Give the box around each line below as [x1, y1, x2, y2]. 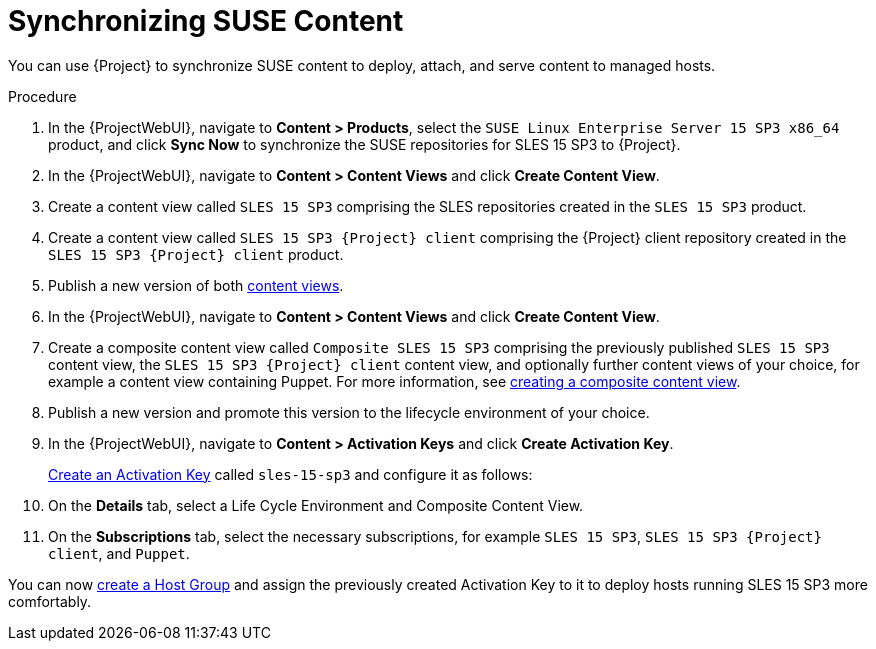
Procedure [8, 87, 77, 105]
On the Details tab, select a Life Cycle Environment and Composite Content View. [48, 496, 584, 514]
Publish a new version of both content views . [48, 276, 344, 294]
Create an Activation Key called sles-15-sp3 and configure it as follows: [48, 465, 533, 483]
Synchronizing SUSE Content [8, 4, 404, 38]
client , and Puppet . [48, 544, 190, 562]
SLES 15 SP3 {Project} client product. [48, 245, 344, 263]
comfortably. [8, 592, 92, 610]
